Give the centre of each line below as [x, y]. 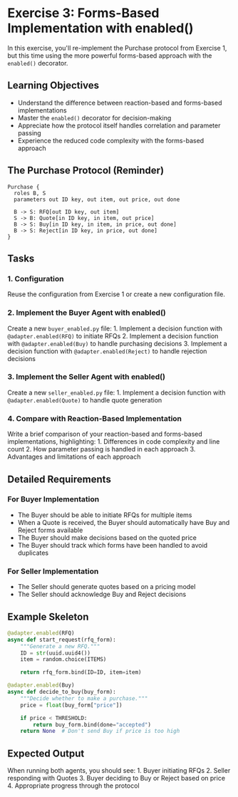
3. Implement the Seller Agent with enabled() [87, 377]
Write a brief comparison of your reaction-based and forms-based [105, 434]
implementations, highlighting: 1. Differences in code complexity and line [114, 442]
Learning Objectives [53, 86]
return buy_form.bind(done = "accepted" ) [92, 724]
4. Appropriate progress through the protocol [74, 786]
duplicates [33, 553]
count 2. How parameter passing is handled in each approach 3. [102, 449]
